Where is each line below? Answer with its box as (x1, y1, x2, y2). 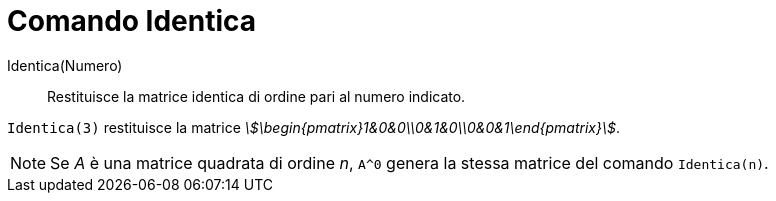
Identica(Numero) (7, 56, 123, 74)
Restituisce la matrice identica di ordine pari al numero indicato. (47, 87, 466, 105)
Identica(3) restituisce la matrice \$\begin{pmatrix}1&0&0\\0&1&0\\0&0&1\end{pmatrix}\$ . (7, 118, 620, 136)
